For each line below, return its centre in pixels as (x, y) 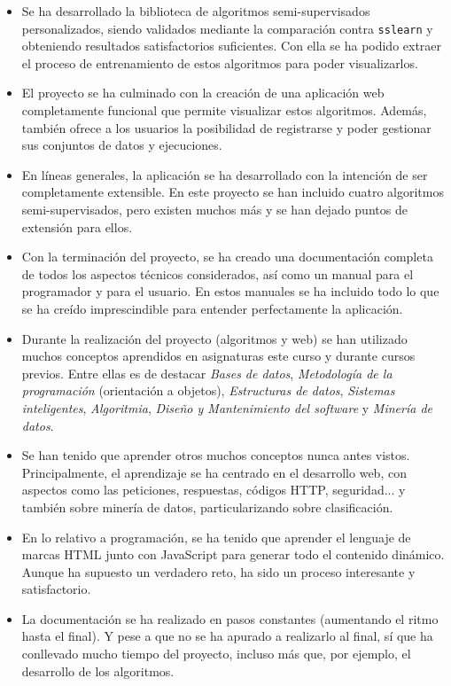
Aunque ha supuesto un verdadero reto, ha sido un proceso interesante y (218, 571)
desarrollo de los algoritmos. (98, 670)
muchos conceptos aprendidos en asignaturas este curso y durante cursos (218, 356)
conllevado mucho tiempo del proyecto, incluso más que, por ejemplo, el (216, 654)
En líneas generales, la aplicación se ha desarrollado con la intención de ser (225, 174)
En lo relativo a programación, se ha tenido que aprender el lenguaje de (216, 537)
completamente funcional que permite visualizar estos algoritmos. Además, (224, 110)
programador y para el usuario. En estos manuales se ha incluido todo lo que (230, 291)
